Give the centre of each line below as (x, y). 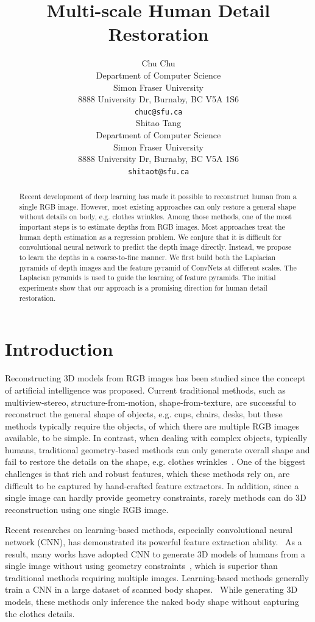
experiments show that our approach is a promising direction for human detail (143, 288)
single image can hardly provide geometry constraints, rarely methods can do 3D (156, 497)
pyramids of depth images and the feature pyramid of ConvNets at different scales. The (158, 267)
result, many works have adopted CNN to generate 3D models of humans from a (155, 553)
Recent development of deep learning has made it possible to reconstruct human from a (158, 196)
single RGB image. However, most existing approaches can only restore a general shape (157, 206)
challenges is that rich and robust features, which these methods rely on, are (147, 474)
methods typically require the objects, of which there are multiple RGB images (152, 426)
